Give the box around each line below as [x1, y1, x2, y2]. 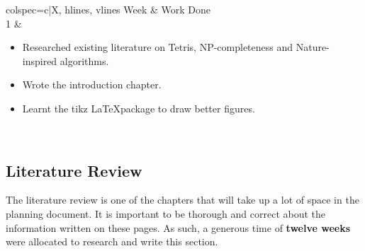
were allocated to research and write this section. [6, 234, 218, 249]
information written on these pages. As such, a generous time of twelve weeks [6, 220, 351, 235]
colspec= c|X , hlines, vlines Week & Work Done [6, 2, 211, 16]
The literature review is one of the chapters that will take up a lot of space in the [6, 192, 359, 207]
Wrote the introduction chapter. [22, 77, 162, 92]
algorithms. [60, 53, 109, 68]
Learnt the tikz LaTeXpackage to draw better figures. [22, 100, 255, 115]
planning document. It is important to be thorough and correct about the [6, 206, 326, 221]
